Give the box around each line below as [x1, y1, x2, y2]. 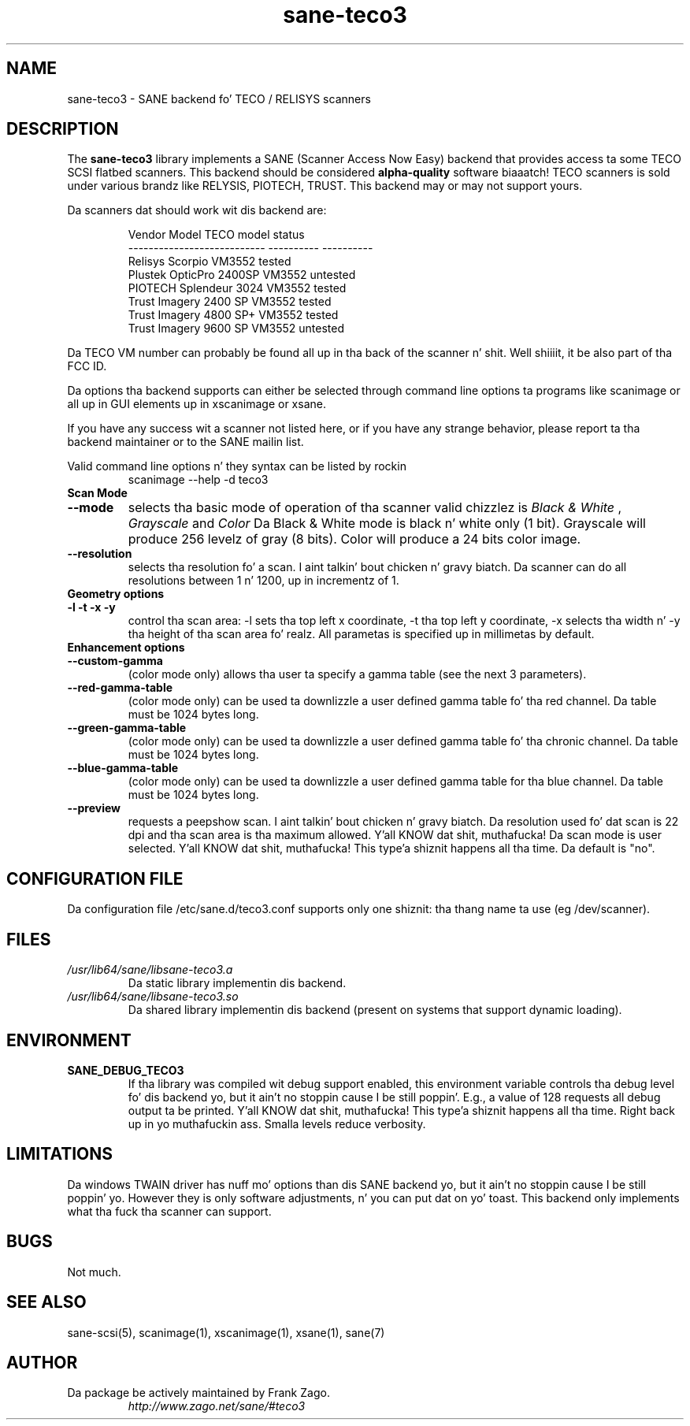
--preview [67, 801, 121, 815]
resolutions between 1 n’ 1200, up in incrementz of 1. [128, 574, 399, 588]
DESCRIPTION [6, 119, 119, 139]
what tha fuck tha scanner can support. [67, 1204, 272, 1218]
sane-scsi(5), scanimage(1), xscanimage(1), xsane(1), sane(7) [67, 1325, 385, 1339]
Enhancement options [67, 641, 185, 655]
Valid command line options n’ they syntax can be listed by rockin [67, 459, 406, 473]
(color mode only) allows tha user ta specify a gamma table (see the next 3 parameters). [128, 667, 587, 681]
